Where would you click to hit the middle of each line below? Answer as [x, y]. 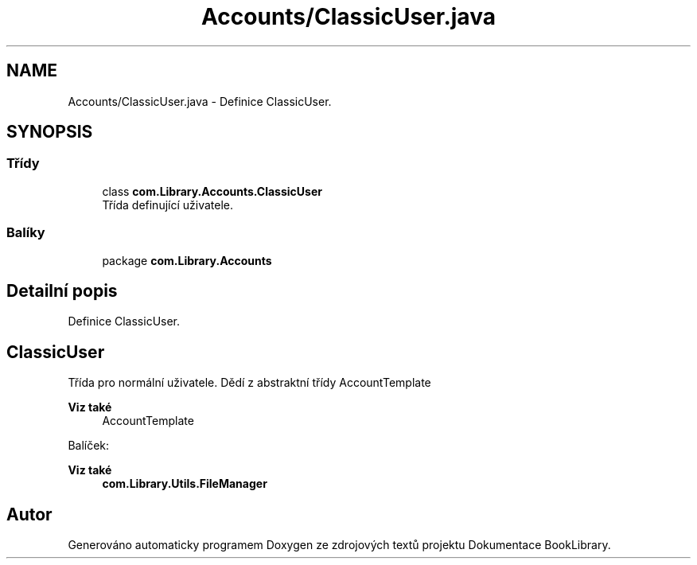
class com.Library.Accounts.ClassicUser [212, 191]
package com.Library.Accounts [187, 260]
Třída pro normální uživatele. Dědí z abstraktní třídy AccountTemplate [249, 383]
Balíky [26, 233]
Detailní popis [62, 290]
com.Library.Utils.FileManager [185, 484]
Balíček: [89, 446]
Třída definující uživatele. [168, 205]
